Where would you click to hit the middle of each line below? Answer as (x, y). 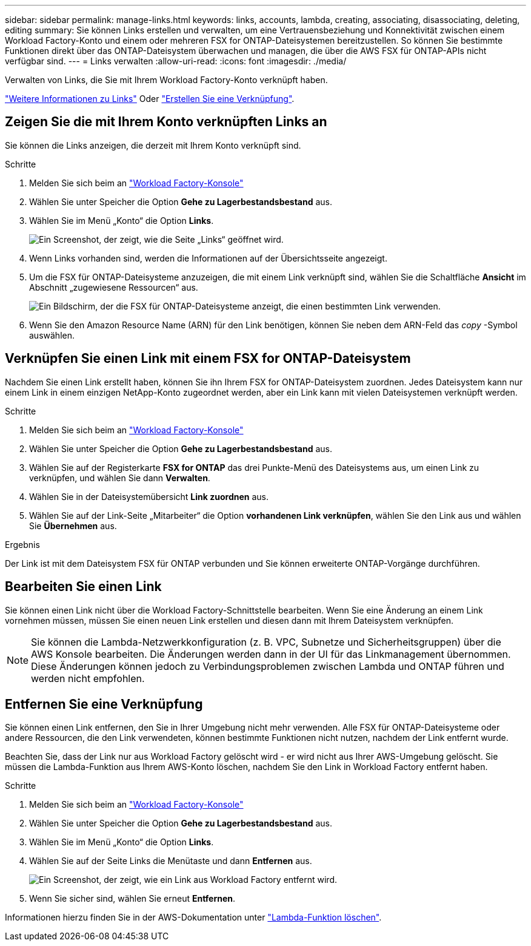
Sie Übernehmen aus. (73, 525)
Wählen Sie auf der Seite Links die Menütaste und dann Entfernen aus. (171, 861)
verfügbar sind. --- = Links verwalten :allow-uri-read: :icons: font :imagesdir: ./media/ (176, 61)
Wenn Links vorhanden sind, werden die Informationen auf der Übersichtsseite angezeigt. (208, 258)
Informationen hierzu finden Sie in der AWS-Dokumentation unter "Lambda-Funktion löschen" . (193, 917)
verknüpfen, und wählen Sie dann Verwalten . (120, 478)
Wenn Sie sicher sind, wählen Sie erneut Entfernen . (132, 899)
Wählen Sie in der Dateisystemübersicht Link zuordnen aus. (149, 496)
